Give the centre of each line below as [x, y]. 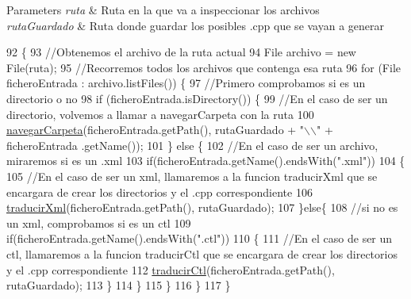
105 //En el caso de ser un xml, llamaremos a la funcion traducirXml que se [192, 176]
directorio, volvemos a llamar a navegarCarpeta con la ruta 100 [160, 114]
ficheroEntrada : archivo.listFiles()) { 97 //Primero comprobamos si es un [186, 83]
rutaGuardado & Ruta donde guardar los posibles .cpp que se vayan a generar [196, 25]
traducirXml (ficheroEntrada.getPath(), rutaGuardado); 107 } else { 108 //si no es [202, 207]
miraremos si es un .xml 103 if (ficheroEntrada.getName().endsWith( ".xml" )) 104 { [206, 161]
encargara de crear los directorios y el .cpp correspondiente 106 [159, 192]
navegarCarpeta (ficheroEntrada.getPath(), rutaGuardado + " [156, 130]
